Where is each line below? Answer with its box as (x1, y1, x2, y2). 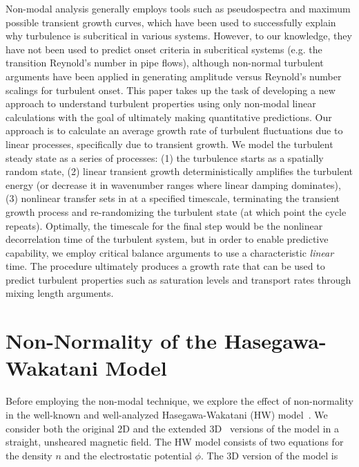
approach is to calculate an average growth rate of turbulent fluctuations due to (6, 123, 343, 138)
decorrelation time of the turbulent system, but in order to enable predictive (6, 232, 329, 246)
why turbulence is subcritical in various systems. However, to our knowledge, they (6, 28, 352, 43)
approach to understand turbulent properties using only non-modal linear (6, 96, 316, 111)
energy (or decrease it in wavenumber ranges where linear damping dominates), (6, 177, 341, 192)
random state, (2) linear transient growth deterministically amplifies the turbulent (6, 164, 353, 178)
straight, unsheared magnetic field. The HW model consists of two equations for (6, 434, 344, 449)
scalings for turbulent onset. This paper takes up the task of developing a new (6, 82, 336, 97)
